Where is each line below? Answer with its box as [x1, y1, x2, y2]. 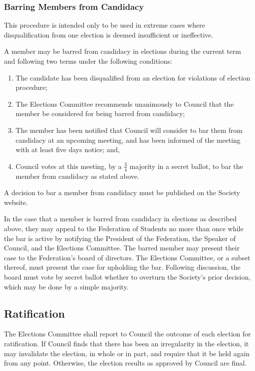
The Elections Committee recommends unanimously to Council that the [15, 98, 234, 109]
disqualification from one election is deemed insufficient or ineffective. [4, 29, 214, 40]
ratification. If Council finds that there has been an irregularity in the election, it [4, 338, 249, 348]
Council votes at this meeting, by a [15, 161, 122, 171]
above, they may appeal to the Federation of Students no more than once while [4, 223, 244, 233]
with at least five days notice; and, [15, 144, 120, 155]
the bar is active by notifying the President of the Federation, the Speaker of [4, 233, 236, 243]
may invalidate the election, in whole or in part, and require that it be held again [4, 348, 250, 358]
